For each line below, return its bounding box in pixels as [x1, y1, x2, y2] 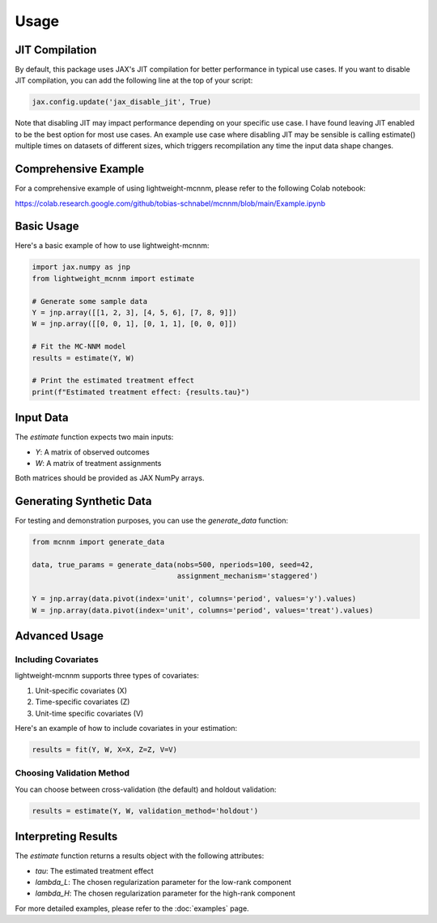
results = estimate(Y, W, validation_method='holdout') [32, 806, 259, 815]
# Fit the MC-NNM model [32, 342, 127, 352]
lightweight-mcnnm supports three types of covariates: [15, 671, 200, 681]
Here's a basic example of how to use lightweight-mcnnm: [15, 241, 210, 250]
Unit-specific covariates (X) [35, 686, 127, 695]
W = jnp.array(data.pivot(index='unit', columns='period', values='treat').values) [32, 605, 374, 615]
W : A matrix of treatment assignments [35, 458, 162, 468]
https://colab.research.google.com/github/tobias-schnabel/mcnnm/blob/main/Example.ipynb [15, 199, 325, 208]
